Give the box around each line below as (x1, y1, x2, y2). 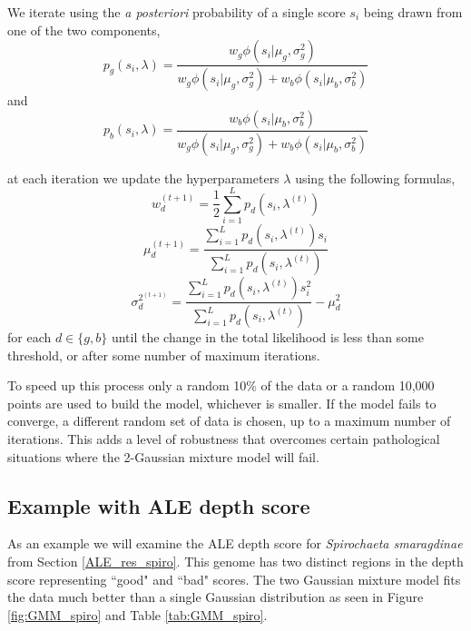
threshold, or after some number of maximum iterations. (7, 345, 320, 364)
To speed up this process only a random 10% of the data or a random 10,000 (7, 376, 435, 395)
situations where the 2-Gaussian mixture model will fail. (7, 447, 319, 466)
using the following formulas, (295, 168, 456, 187)
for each (7, 328, 52, 346)
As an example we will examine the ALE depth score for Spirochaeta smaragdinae (7, 534, 463, 553)
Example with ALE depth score (7, 491, 310, 519)
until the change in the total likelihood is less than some (111, 328, 424, 346)
